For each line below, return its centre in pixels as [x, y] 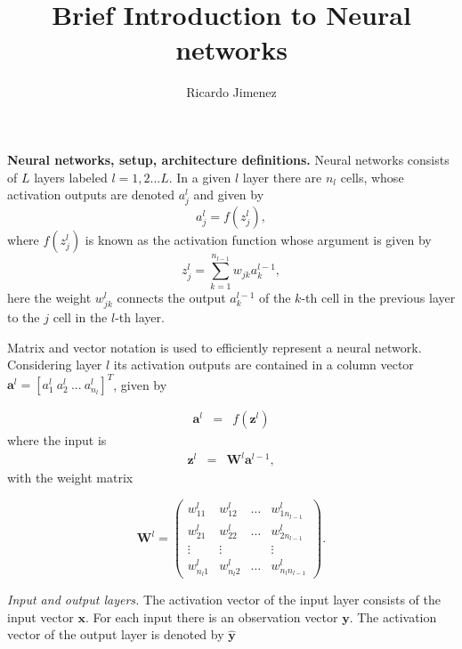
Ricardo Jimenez [231, 92]
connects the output [171, 297]
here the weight [49, 297]
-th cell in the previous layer [378, 297]
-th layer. [140, 316]
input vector [41, 617]
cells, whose [372, 177]
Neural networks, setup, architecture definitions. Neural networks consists [228, 159]
